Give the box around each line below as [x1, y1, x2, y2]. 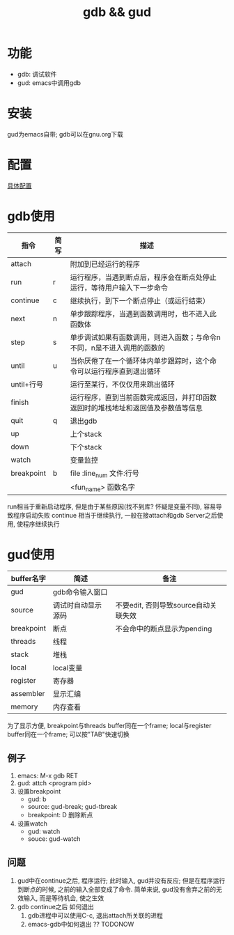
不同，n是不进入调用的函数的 [70, 343, 165, 353]
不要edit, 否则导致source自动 [115, 601, 210, 610]
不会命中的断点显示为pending [115, 624, 212, 634]
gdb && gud [82, 4, 152, 20]
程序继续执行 [22, 520, 60, 528]
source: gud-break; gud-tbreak [27, 802, 118, 810]
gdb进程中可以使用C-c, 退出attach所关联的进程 [27, 911, 164, 920]
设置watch [17, 819, 47, 828]
